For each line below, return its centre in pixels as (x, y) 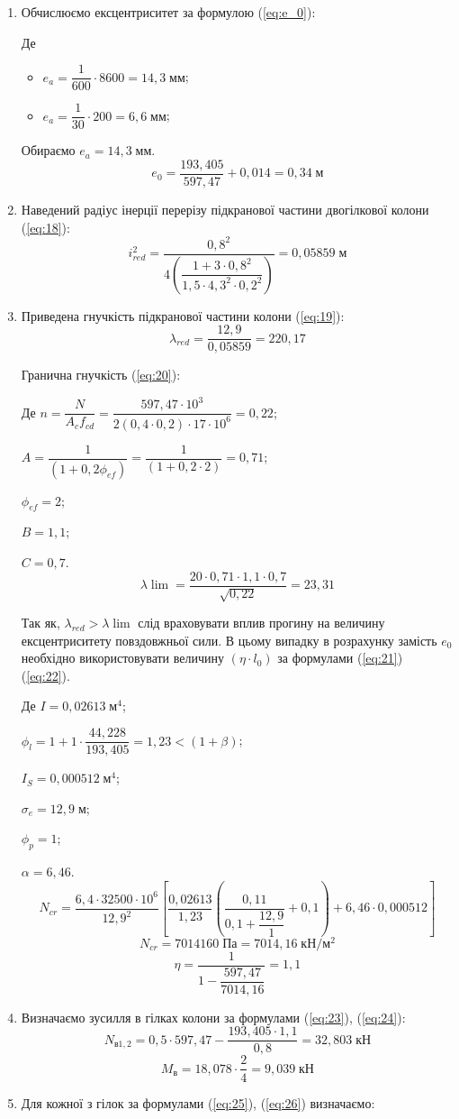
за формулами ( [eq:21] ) (340, 658)
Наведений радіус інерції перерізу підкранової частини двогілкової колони (225, 209)
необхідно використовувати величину (123, 658)
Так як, (40, 623)
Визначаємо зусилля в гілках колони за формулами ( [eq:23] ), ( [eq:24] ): (213, 1017)
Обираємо (48, 150)
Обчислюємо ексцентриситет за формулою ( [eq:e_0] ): (168, 12)
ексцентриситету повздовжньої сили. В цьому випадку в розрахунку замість (229, 640)
